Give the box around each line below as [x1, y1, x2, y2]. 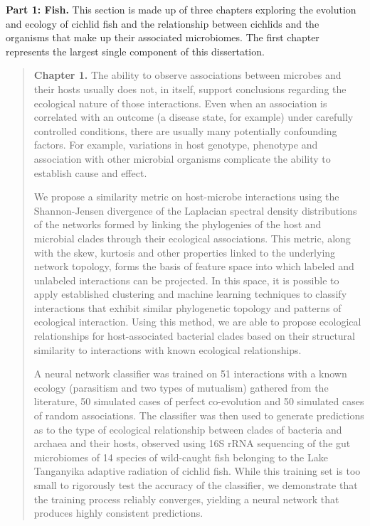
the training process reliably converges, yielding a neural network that [33, 491, 339, 506]
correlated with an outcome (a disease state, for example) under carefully [33, 109, 354, 124]
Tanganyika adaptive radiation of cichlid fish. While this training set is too [33, 463, 361, 478]
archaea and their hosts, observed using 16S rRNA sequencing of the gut [33, 436, 351, 451]
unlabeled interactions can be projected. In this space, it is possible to [33, 272, 339, 287]
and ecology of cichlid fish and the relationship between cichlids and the [6, 16, 319, 31]
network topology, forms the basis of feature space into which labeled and [33, 259, 354, 274]
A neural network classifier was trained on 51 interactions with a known [33, 366, 347, 381]
